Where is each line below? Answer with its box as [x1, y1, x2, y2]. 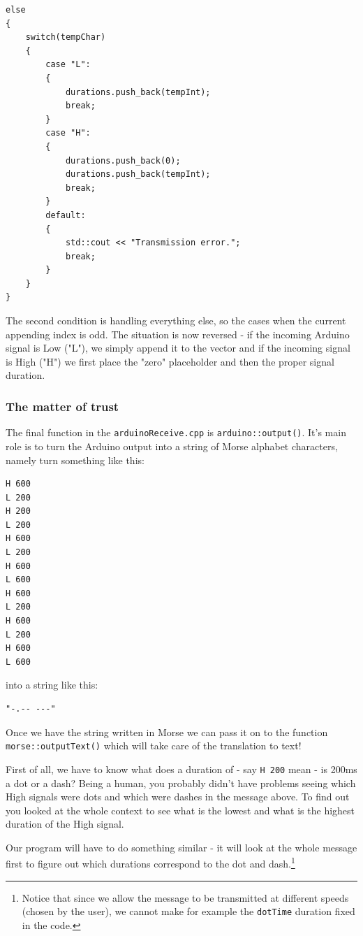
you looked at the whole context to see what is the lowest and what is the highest [6, 802, 355, 817]
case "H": [45, 128, 91, 138]
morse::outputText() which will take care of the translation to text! [6, 738, 302, 753]
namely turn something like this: [6, 452, 145, 467]
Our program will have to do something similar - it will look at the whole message [6, 840, 357, 854]
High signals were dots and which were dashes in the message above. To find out [6, 789, 350, 804]
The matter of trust [6, 397, 119, 415]
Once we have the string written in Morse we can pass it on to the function [6, 724, 328, 739]
